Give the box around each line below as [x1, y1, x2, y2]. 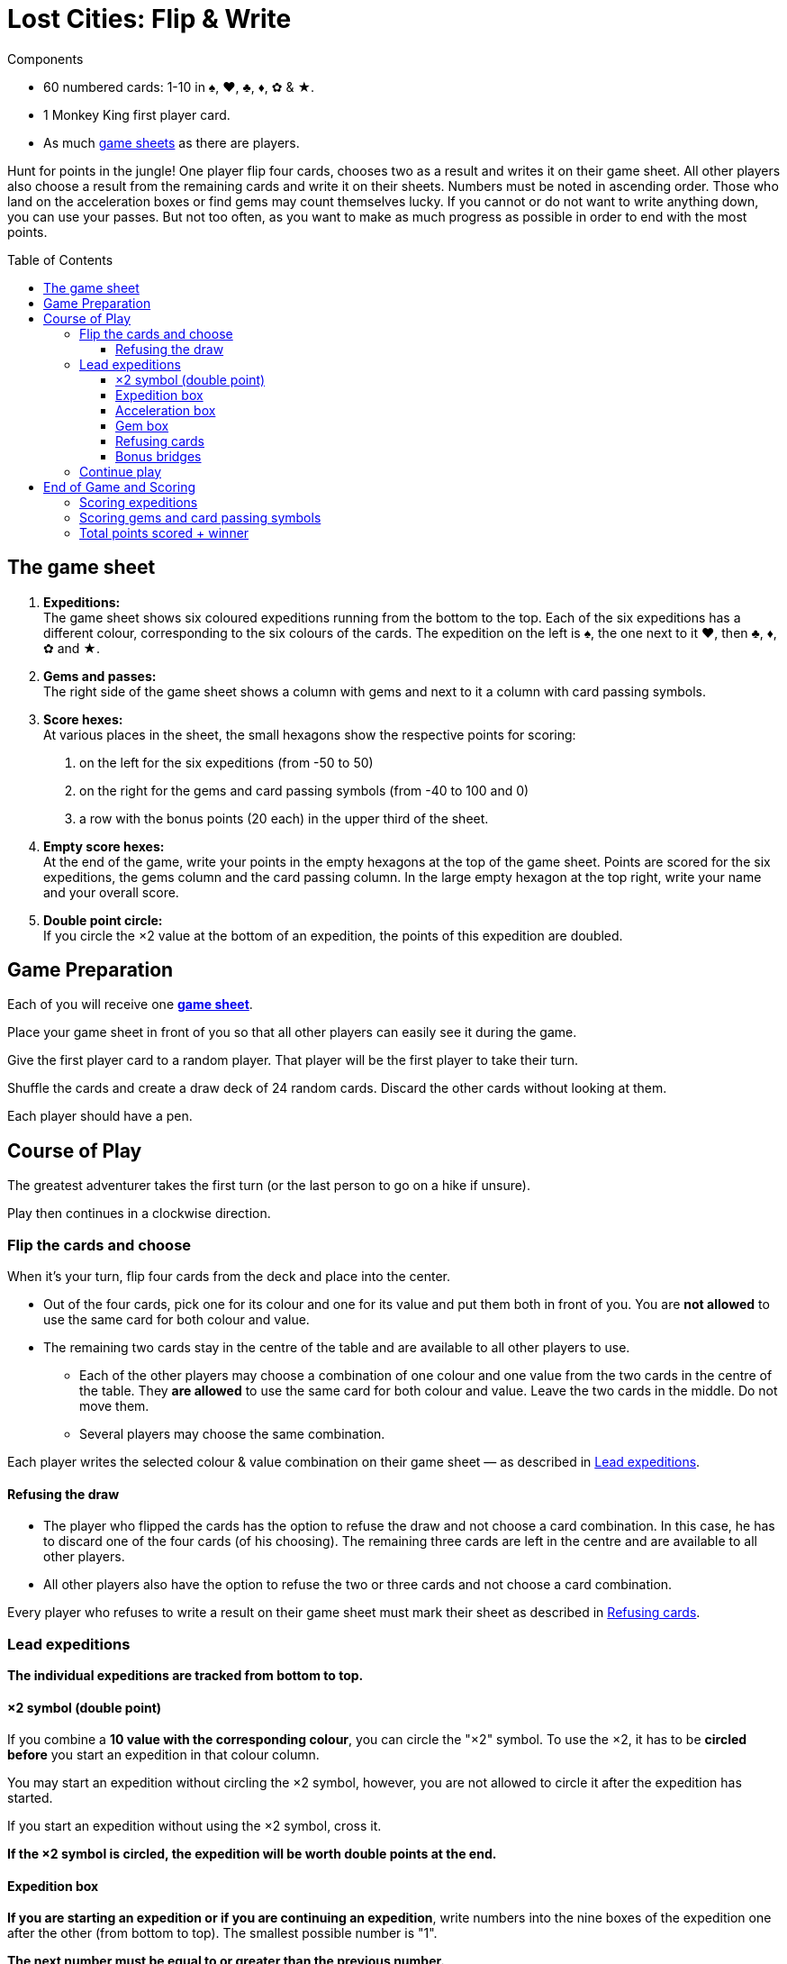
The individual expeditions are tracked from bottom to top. [7, 1668, 364, 1683]
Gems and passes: [43, 668, 157, 684]
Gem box [115, 417, 169, 433]
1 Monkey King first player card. [43, 106, 231, 123]
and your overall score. [43, 884, 179, 900]
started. [7, 1790, 53, 1806]
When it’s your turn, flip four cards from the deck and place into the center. [7, 1268, 450, 1285]
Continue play [79, 463, 161, 479]
